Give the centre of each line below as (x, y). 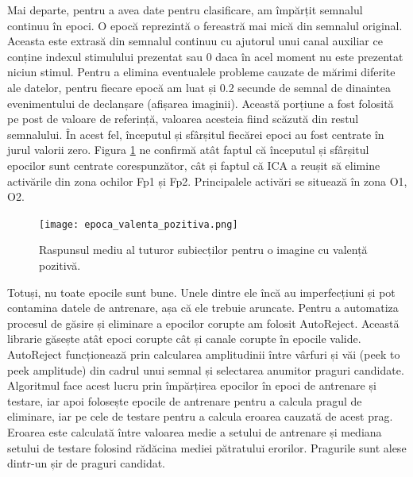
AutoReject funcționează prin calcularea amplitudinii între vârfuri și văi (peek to (204, 354)
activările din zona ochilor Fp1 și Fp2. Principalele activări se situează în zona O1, (207, 181)
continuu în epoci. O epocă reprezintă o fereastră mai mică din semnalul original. (205, 25)
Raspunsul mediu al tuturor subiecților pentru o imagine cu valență (203, 250)
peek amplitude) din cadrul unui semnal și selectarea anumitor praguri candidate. (206, 369)
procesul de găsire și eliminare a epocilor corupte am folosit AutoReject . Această (203, 323)
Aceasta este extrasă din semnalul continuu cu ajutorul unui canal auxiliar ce (195, 41)
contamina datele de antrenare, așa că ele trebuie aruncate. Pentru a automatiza (203, 308)
